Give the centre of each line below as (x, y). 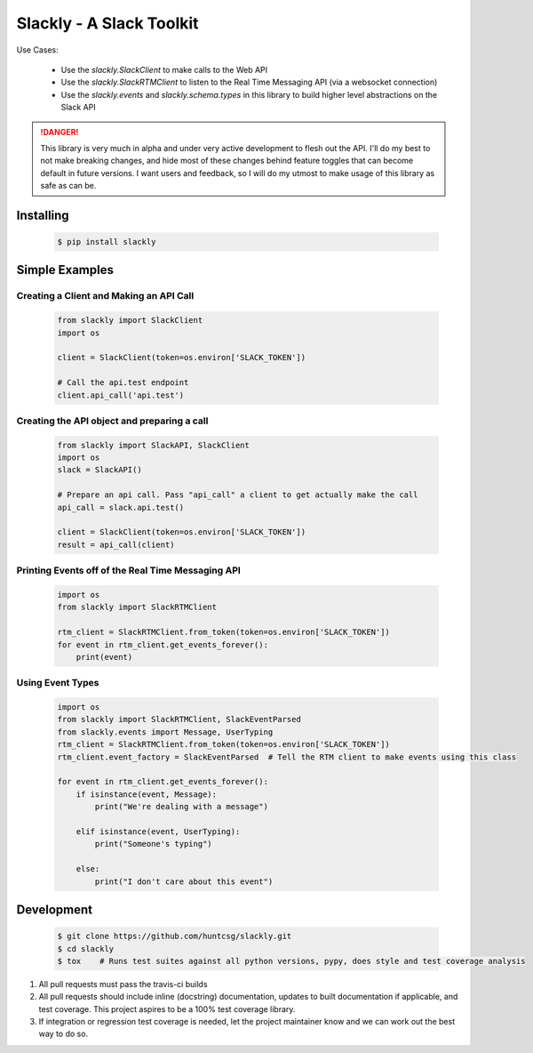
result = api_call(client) (116, 544)
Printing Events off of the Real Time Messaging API (129, 571)
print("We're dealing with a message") (181, 807)
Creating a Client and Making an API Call (105, 296)
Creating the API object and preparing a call (112, 421)
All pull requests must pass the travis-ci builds (123, 984)
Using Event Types (58, 683)
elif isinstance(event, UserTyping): (158, 831)
